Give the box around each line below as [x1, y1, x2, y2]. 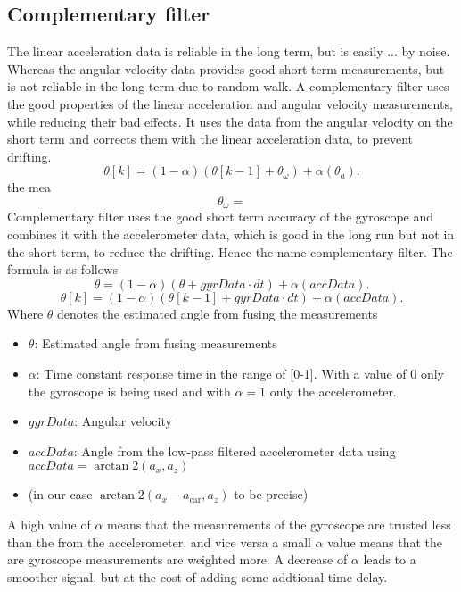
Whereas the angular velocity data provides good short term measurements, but [7, 59, 445, 78]
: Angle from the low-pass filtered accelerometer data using [73, 441, 396, 460]
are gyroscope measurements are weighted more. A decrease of [7, 550, 348, 569]
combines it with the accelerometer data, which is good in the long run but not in [7, 225, 455, 243]
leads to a [363, 550, 416, 569]
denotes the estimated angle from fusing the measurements [57, 304, 378, 322]
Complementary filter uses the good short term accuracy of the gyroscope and [7, 207, 434, 226]
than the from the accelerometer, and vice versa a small [7, 532, 311, 551]
